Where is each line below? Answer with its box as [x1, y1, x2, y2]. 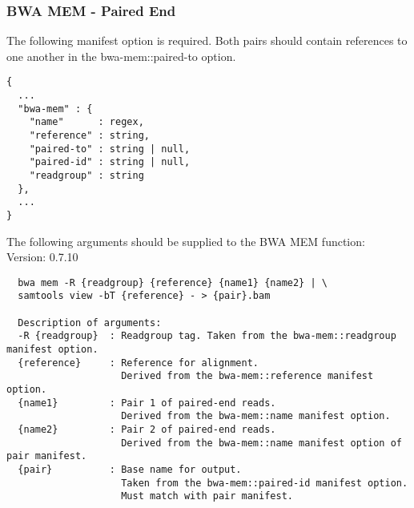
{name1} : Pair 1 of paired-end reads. [18, 397, 276, 409]
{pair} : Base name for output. [18, 464, 242, 475]
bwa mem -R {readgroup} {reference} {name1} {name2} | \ [18, 276, 328, 288]
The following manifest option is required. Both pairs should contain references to [6, 32, 408, 49]
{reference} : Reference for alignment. [18, 357, 259, 369]
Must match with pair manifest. [121, 490, 293, 502]
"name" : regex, [29, 116, 144, 128]
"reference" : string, [29, 130, 150, 142]
